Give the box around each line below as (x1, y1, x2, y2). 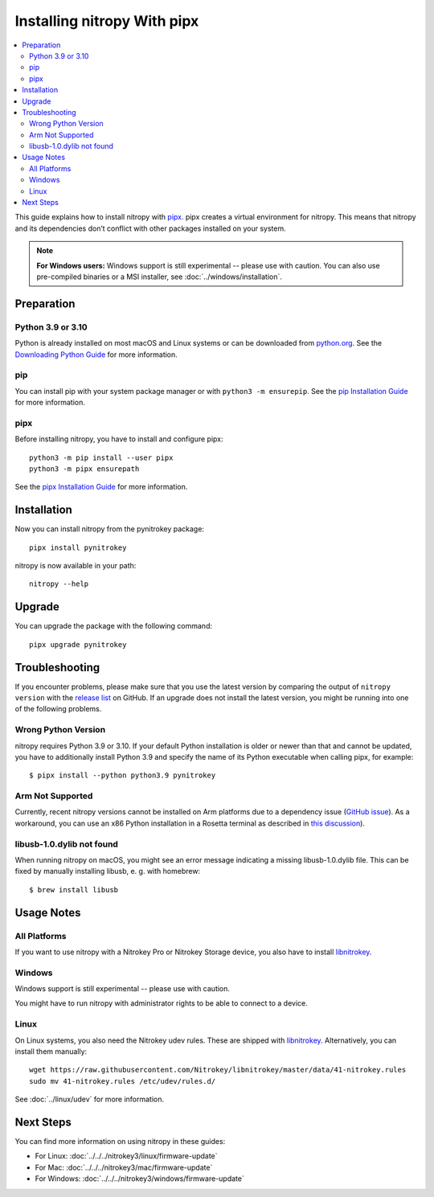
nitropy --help (29, 580, 89, 588)
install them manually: (14, 1047, 88, 1056)
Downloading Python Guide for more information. (14, 350, 178, 359)
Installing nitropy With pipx (14, 12, 199, 30)
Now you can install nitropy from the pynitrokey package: (14, 524, 205, 534)
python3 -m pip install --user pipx (29, 453, 174, 462)
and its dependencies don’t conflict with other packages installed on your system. (14, 223, 286, 233)
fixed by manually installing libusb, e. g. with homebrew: (14, 867, 201, 876)
